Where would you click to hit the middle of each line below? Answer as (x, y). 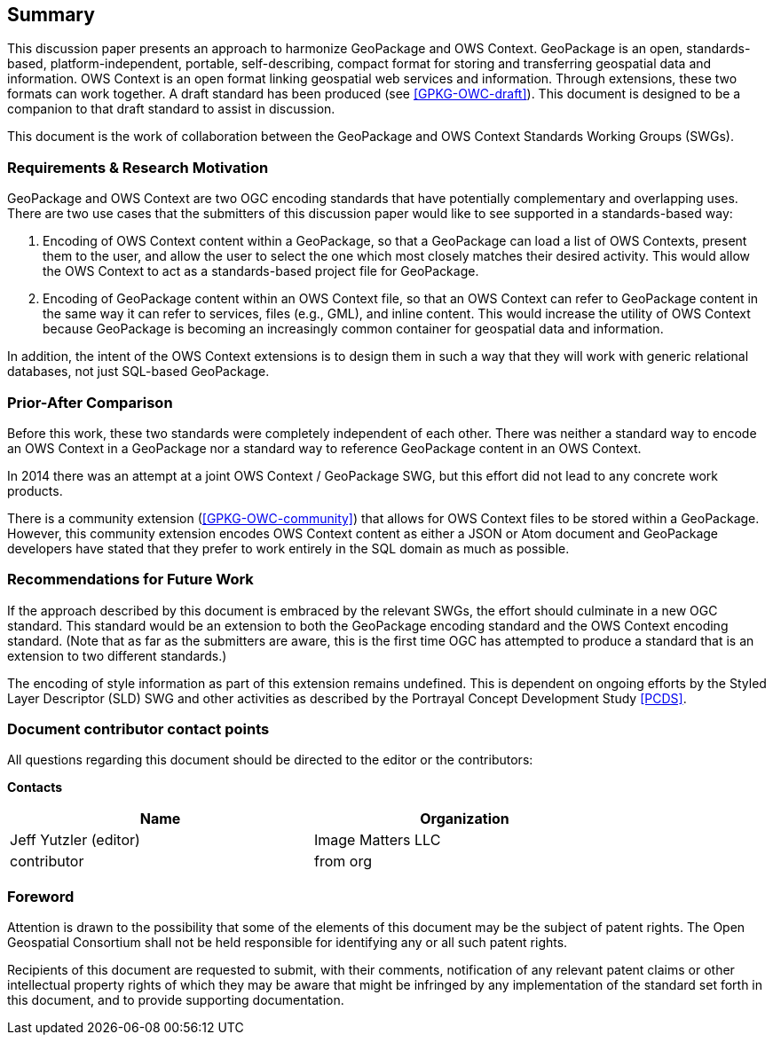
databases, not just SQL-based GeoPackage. (138, 372)
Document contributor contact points (138, 729)
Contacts (35, 787)
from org (343, 862)
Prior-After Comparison (90, 402)
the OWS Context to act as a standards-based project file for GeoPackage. (261, 271)
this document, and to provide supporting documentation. (176, 1000)
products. (35, 490)
